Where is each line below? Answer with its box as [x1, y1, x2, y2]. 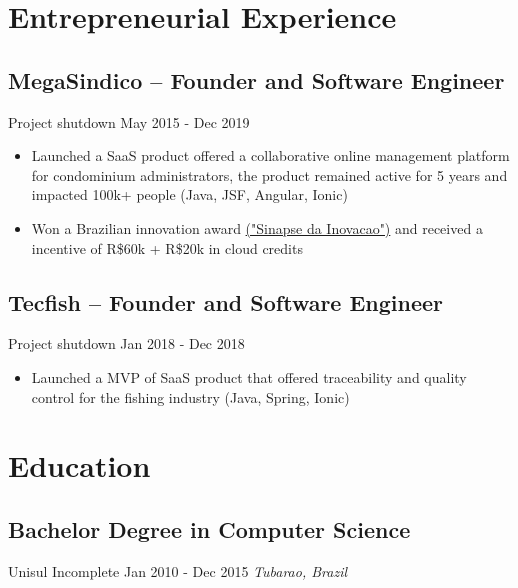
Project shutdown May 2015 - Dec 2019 [8, 111, 250, 132]
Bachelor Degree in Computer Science [8, 513, 411, 544]
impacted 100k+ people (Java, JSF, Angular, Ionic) [31, 184, 348, 205]
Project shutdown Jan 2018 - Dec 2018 [8, 333, 245, 354]
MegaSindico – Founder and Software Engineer [8, 64, 505, 95]
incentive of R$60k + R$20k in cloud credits [31, 237, 303, 258]
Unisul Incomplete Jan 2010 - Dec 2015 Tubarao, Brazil [8, 560, 348, 581]
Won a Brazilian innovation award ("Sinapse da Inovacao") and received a [31, 217, 483, 238]
